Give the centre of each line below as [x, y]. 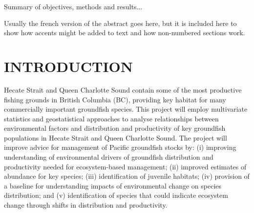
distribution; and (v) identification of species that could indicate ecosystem [116, 195]
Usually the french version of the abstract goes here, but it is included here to [120, 23]
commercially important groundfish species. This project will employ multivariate [126, 109]
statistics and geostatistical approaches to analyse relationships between [111, 118]
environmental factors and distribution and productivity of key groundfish [115, 128]
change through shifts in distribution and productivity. [86, 205]
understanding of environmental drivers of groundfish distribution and [109, 157]
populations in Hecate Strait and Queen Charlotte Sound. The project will [116, 137]
